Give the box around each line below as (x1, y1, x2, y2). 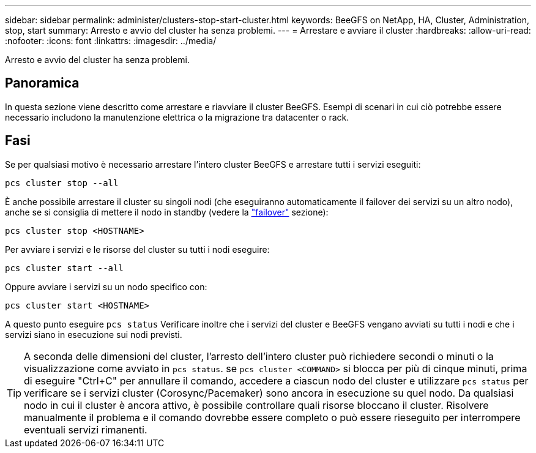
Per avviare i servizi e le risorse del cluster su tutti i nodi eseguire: (5, 244, 270, 255)
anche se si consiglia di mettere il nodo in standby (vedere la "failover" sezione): (5, 206, 329, 217)
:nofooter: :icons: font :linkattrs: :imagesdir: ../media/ (5, 36, 217, 46)
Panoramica (5, 75, 80, 91)
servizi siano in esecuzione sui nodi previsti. (5, 329, 182, 340)
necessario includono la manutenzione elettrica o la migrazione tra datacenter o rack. (5, 111, 349, 122)
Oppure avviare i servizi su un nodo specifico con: (5, 281, 207, 292)
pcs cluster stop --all (5, 178, 119, 188)
